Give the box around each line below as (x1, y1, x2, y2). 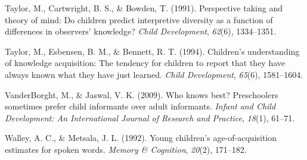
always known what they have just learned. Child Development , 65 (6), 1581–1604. (5, 68, 303, 80)
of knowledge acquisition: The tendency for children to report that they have (5, 57, 286, 69)
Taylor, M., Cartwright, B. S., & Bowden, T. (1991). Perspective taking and (5, 2, 283, 14)
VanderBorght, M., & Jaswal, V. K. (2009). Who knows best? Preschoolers (5, 88, 278, 101)
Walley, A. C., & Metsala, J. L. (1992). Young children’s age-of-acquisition (5, 131, 277, 144)
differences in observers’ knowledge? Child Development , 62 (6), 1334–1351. (5, 25, 277, 37)
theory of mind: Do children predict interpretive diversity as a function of (5, 13, 273, 26)
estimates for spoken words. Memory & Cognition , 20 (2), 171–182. (5, 143, 247, 155)
